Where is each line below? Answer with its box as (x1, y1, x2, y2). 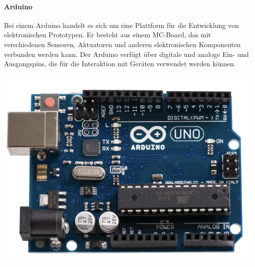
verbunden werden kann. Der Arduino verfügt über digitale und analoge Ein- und (4, 49, 249, 59)
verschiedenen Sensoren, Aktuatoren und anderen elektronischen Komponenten (4, 39, 241, 49)
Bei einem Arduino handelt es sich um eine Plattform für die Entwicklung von (4, 20, 239, 30)
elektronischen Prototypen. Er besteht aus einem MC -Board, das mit (4, 29, 211, 40)
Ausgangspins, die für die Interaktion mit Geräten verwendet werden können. (4, 58, 236, 69)
